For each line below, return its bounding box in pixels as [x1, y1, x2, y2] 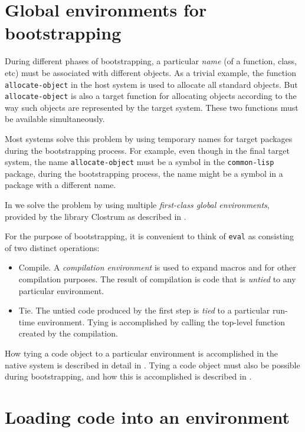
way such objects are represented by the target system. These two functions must [5, 101, 299, 113]
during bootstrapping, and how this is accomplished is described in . [5, 370, 252, 382]
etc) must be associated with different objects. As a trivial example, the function [5, 66, 296, 78]
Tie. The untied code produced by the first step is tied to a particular [18, 304, 270, 316]
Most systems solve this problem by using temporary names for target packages [5, 133, 293, 144]
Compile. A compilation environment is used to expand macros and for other [18, 261, 296, 273]
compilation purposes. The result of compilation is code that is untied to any [18, 273, 296, 285]
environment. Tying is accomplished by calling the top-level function [37, 315, 286, 328]
